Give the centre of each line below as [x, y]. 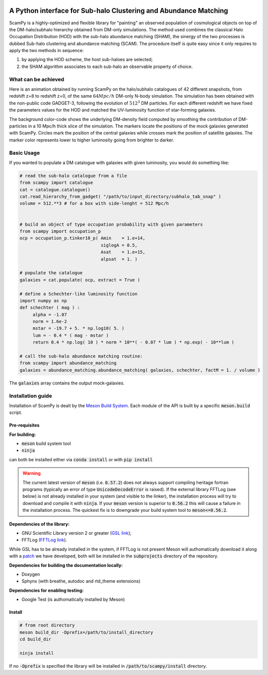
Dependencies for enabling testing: [46, 590]
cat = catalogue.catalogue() [55, 189]
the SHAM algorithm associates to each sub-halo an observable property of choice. [107, 66]
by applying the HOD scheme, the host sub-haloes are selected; [87, 60]
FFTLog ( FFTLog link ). [44, 540]
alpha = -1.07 [50, 314]
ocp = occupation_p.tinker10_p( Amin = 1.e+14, [83, 238]
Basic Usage [25, 153]
